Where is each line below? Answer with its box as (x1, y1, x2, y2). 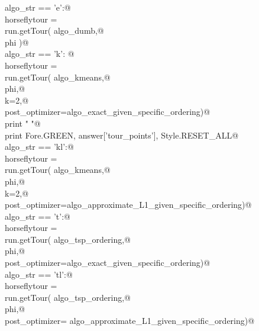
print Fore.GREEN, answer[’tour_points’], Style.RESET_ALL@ (5, 128, 239, 141)
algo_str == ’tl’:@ (5, 268, 73, 280)
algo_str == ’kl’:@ (5, 140, 74, 153)
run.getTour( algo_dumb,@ (5, 24, 104, 37)
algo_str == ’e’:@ (5, 1, 71, 13)
